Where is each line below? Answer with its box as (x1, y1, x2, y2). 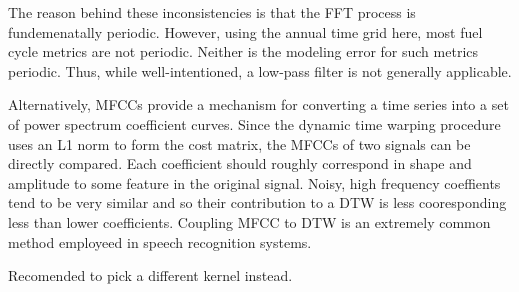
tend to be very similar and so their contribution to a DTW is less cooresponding (8, 192, 507, 213)
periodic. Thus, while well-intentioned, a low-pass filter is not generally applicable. (8, 60, 512, 81)
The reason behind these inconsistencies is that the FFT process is (8, 2, 416, 22)
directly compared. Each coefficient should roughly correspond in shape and (8, 153, 472, 174)
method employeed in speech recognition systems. (8, 231, 312, 252)
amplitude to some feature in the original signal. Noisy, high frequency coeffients (8, 172, 501, 193)
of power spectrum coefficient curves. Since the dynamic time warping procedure (8, 113, 501, 134)
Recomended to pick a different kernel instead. (8, 265, 293, 286)
